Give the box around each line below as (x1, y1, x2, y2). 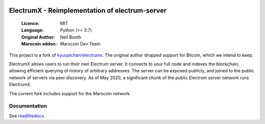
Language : (21, 27, 44, 33)
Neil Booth (60, 34, 81, 40)
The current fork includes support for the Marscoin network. (9, 90, 131, 96)
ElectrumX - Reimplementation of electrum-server (9, 6, 167, 15)
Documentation (9, 103, 47, 109)
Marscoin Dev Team (60, 41, 101, 47)
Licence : (21, 21, 40, 26)
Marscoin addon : (21, 41, 57, 47)
